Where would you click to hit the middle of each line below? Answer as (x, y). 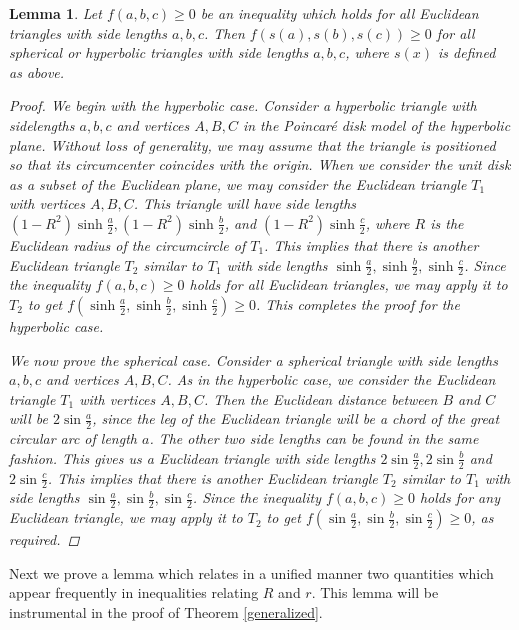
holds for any (459, 497)
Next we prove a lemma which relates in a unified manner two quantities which (251, 572)
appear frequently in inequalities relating (134, 592)
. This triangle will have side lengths (245, 203)
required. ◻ (44, 539)
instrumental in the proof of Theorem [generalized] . (166, 612)
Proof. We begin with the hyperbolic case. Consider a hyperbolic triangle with (243, 105)
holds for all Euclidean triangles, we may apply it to (348, 284)
